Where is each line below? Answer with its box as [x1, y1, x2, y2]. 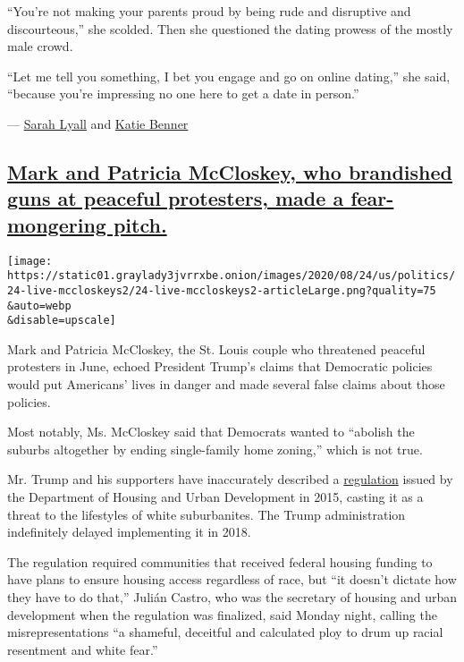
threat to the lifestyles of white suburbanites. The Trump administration [7, 505, 406, 523]
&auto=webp [7, 299, 72, 312]
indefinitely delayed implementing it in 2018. [7, 522, 251, 541]
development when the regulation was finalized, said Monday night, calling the [7, 605, 437, 624]
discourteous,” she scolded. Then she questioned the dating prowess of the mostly [7, 19, 453, 38]
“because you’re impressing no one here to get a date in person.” [7, 84, 359, 103]
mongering [7, 210, 106, 238]
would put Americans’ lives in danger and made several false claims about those [7, 375, 445, 394]
